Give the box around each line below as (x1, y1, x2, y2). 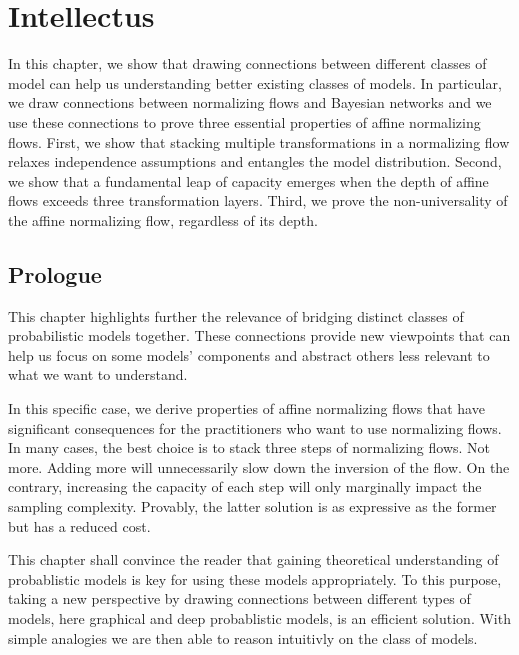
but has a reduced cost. (8, 515, 151, 536)
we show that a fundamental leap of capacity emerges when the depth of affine (8, 170, 489, 191)
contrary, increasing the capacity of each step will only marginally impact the (8, 476, 482, 497)
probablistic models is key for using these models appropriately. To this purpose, (8, 568, 502, 589)
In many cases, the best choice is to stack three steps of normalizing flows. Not (8, 437, 491, 458)
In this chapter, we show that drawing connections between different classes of (8, 53, 487, 74)
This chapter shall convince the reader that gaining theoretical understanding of (8, 549, 499, 570)
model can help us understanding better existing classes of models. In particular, (8, 72, 502, 93)
